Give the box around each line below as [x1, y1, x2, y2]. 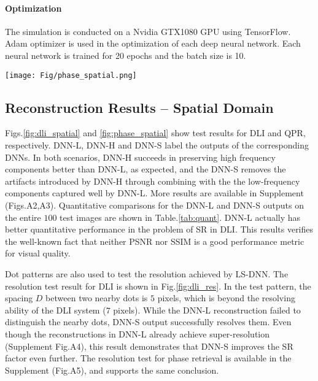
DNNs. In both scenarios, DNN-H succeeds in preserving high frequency [5, 150, 276, 163]
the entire [5, 210, 41, 223]
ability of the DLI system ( [5, 303, 106, 316]
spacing [5, 291, 33, 304]
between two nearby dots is [45, 291, 148, 304]
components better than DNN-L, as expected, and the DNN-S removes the [5, 163, 286, 175]
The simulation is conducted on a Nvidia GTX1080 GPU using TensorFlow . [5, 25, 291, 37]
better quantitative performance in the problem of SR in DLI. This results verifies [5, 223, 314, 236]
